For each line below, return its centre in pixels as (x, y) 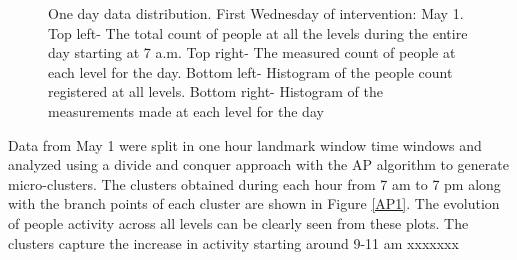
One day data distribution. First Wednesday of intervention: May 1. (256, 13)
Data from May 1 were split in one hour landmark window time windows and (245, 144)
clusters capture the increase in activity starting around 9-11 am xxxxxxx (233, 242)
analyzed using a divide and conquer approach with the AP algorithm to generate (258, 164)
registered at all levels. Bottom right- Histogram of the (215, 91)
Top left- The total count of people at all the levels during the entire (258, 32)
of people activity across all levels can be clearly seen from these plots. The (238, 222)
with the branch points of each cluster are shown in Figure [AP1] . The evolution (254, 203)
